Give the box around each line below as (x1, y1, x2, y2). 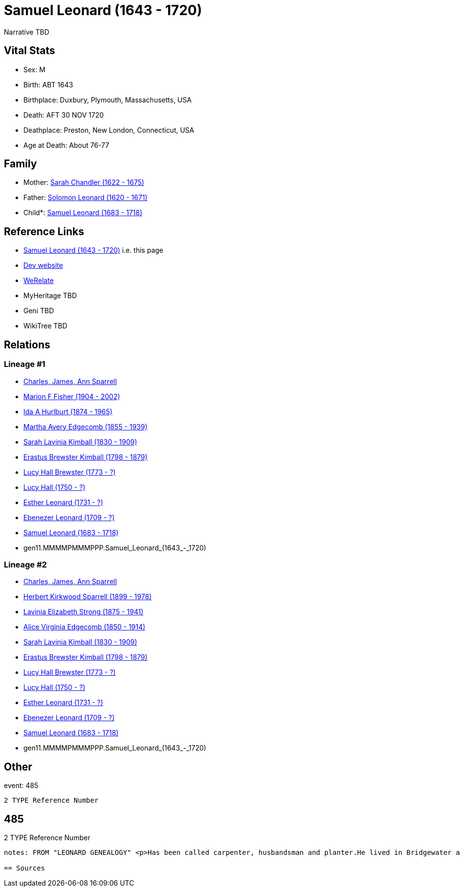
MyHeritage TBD (23, 291, 77, 300)
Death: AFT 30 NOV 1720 (23, 110, 104, 119)
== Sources (4, 864, 45, 872)
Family (4, 158, 37, 170)
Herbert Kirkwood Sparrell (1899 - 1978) (23, 592, 152, 601)
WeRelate (23, 276, 54, 285)
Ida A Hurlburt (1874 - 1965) (23, 407, 113, 416)
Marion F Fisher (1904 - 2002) (23, 392, 120, 401)
